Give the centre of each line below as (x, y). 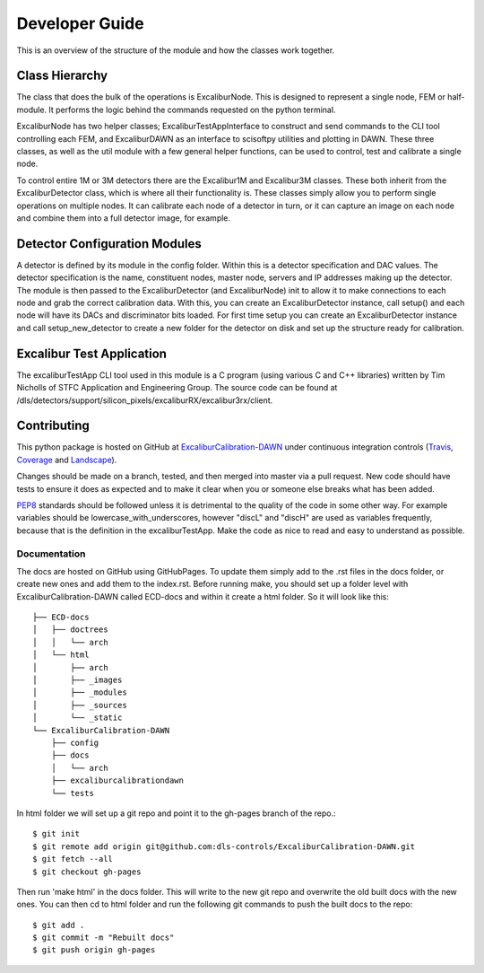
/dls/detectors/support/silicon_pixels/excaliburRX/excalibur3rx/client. (145, 400)
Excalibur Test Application (92, 353)
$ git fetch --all (73, 859)
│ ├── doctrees (70, 630)
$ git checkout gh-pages (87, 872)
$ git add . (59, 925)
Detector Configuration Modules (109, 244)
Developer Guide (80, 23)
